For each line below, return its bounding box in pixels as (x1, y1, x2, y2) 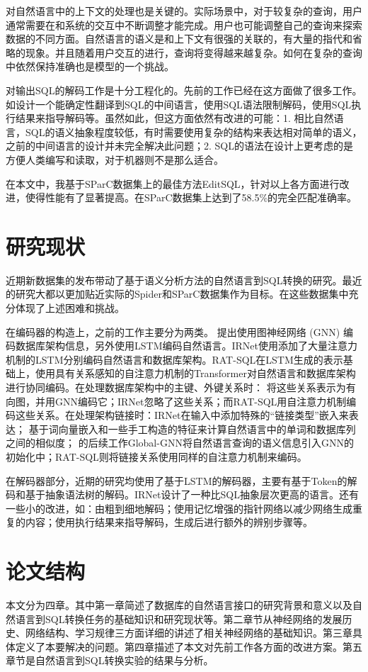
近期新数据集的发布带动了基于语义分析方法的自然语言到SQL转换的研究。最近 (6, 272, 362, 287)
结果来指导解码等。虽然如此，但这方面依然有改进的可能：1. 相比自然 (15, 111, 334, 125)
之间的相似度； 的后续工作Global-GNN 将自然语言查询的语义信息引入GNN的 (6, 435, 354, 450)
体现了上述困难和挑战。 (15, 301, 125, 315)
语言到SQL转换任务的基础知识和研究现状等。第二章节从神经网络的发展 (15, 611, 343, 626)
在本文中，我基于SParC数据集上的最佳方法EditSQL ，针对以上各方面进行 (6, 176, 340, 191)
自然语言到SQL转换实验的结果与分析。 (35, 653, 214, 668)
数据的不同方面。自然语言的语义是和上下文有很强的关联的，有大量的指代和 (6, 31, 352, 46)
